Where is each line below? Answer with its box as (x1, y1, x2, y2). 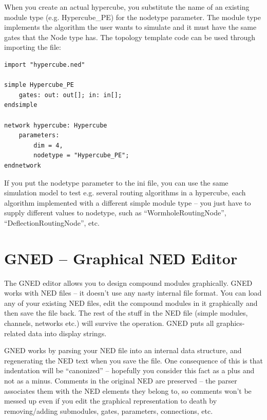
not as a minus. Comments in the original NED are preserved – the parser (4, 375, 237, 386)
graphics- (216, 317, 245, 328)
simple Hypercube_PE (4, 81, 74, 89)
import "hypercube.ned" (4, 61, 85, 68)
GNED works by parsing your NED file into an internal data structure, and (4, 345, 242, 356)
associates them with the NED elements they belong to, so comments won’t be (4, 385, 252, 396)
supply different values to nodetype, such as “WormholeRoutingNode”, (4, 207, 226, 218)
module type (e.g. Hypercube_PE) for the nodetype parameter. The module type (4, 11, 261, 22)
